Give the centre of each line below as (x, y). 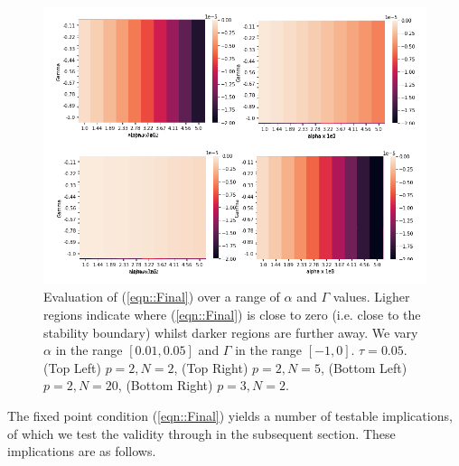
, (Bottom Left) (364, 367)
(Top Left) (72, 367)
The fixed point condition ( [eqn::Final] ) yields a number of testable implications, (230, 416)
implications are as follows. (82, 451)
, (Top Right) (211, 367)
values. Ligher (371, 297)
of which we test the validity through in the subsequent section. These (201, 433)
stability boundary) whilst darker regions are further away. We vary (231, 332)
